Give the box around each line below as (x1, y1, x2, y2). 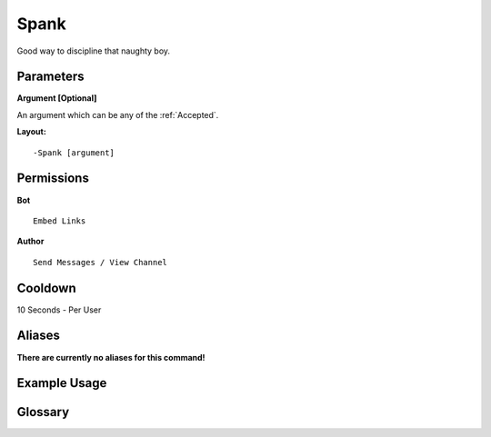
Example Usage (16, 375, 107, 391)
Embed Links (33, 215, 86, 226)
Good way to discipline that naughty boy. (16, 45, 171, 56)
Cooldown (16, 280, 76, 295)
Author (16, 236, 45, 247)
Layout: (16, 126, 47, 137)
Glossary (16, 404, 70, 420)
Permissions (16, 171, 90, 186)
